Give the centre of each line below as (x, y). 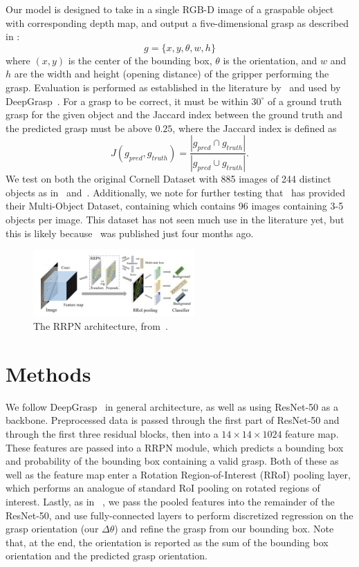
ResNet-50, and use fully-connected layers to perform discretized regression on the (179, 515)
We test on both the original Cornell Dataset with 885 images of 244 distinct (168, 179)
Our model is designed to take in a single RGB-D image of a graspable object (170, 9)
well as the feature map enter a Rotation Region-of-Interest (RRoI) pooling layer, (178, 474)
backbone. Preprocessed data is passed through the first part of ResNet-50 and (173, 420)
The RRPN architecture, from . (101, 326)
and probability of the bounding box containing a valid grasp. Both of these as (172, 461)
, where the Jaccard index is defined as (255, 128)
